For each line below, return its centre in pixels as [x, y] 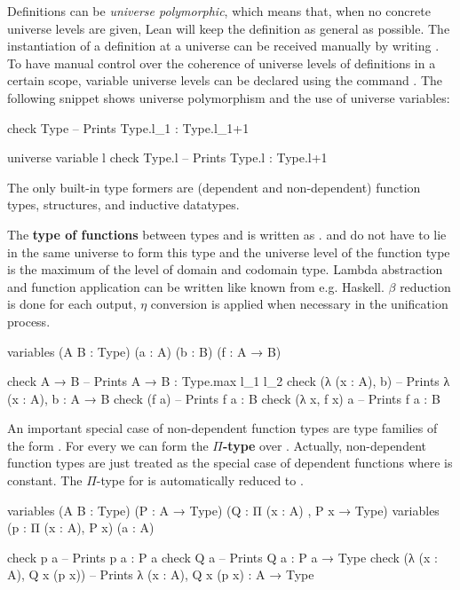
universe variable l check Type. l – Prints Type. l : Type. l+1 [167, 157]
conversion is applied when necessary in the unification [299, 304]
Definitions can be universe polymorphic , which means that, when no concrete [219, 11]
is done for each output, [72, 304]
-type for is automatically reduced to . [200, 480]
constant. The [45, 480]
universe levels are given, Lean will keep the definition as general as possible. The [229, 28]
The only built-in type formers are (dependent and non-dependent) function [214, 187]
